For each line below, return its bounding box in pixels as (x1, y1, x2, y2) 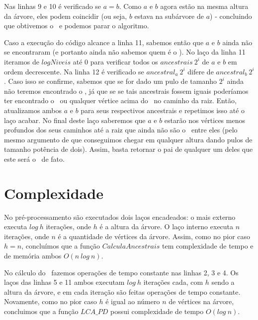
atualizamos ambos (4, 105, 62, 115)
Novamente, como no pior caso (4, 296, 97, 307)
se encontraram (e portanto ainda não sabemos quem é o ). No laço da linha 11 (4, 47, 246, 57)
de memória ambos (4, 251, 62, 260)
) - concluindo (210, 10, 252, 21)
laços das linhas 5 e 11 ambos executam (4, 277, 125, 287)
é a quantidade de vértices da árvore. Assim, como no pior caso (58, 231, 251, 241)
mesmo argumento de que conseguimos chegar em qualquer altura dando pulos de (4, 134, 253, 144)
